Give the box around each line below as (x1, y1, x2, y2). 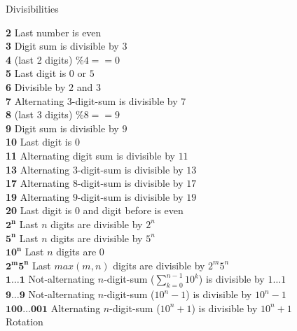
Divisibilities (6, 1, 59, 15)
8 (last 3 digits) (6, 107, 73, 122)
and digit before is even (83, 203, 184, 218)
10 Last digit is (6, 134, 72, 149)
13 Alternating (6, 162, 70, 176)
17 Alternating (6, 176, 70, 190)
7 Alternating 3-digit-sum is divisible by (6, 93, 178, 108)
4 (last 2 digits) (6, 52, 73, 66)
